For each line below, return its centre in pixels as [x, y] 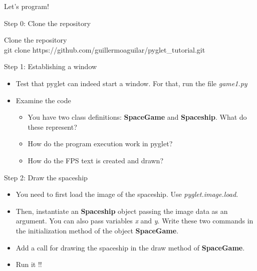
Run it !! [29, 264]
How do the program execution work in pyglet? [100, 144]
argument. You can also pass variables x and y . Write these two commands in [135, 221]
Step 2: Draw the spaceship [46, 177]
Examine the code [43, 100]
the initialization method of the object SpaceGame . [97, 230]
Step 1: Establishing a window [51, 66]
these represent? [52, 126]
